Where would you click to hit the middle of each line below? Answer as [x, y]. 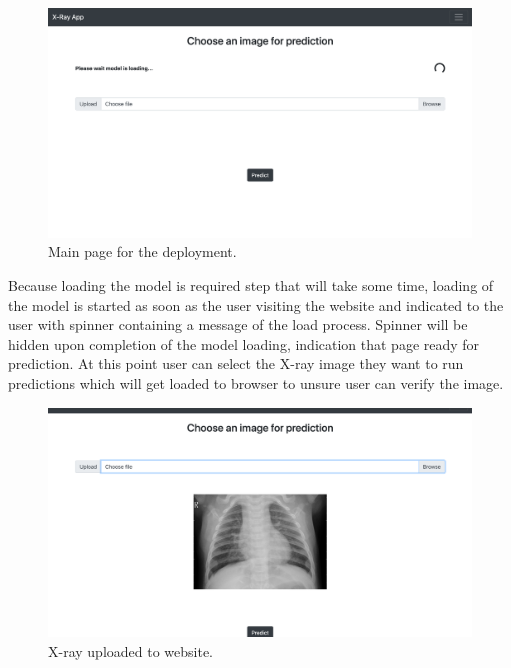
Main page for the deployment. [142, 251]
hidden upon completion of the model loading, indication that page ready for [244, 343]
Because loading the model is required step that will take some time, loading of [251, 284]
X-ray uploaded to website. [131, 650]
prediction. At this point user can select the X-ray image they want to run [236, 363]
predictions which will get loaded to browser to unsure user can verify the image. [256, 382]
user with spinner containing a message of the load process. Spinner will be [238, 324]
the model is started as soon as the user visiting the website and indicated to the [256, 304]
